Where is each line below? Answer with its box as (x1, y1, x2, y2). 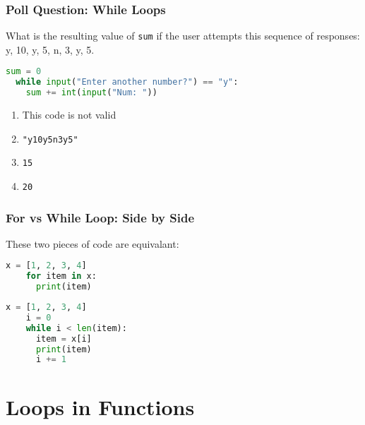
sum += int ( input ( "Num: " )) (25, 88, 157, 98)
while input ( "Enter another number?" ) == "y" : (16, 77, 239, 88)
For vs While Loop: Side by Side (6, 208, 195, 226)
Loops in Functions (6, 392, 195, 421)
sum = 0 (6, 66, 42, 77)
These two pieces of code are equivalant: (6, 236, 179, 251)
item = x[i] (35, 333, 92, 344)
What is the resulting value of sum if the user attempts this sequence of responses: (6, 28, 360, 43)
